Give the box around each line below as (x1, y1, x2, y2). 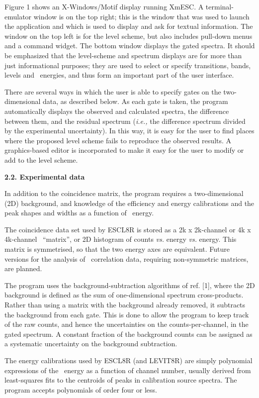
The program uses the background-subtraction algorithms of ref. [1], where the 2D (4, 280, 255, 290)
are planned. (4, 263, 42, 274)
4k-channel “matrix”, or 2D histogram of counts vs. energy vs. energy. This (4, 234, 237, 244)
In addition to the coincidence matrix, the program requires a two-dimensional (4, 188, 244, 199)
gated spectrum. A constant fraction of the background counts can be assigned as (4, 328, 253, 339)
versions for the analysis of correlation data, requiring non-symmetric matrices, (4, 253, 249, 264)
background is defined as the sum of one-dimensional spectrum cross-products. (4, 290, 244, 300)
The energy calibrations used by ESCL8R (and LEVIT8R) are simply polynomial (4, 355, 253, 365)
